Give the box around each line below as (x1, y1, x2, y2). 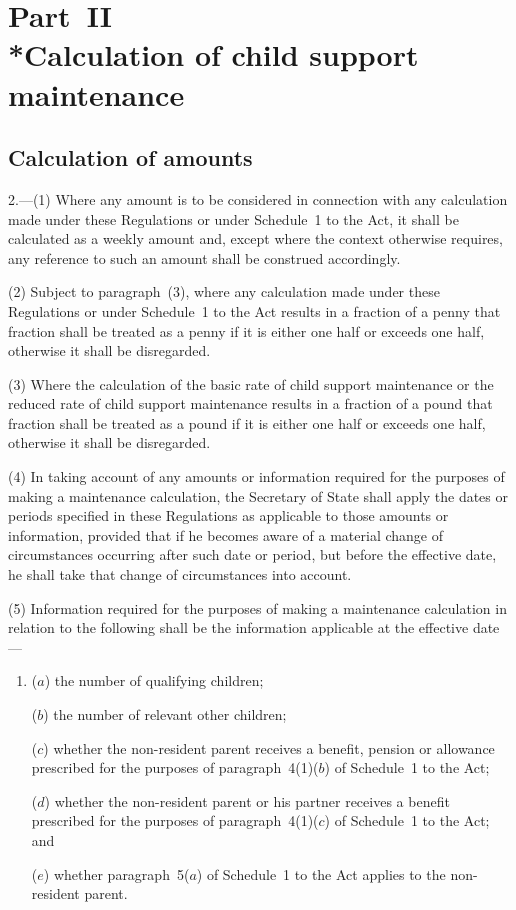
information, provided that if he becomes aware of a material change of (8, 524, 444, 545)
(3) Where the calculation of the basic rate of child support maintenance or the (8, 373, 494, 394)
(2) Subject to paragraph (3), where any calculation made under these (8, 281, 440, 302)
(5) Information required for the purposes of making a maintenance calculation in (8, 597, 507, 618)
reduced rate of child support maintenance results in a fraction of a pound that (8, 393, 493, 414)
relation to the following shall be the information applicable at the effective (8, 617, 469, 638)
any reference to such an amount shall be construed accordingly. (8, 247, 401, 268)
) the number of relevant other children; (43, 704, 287, 725)
